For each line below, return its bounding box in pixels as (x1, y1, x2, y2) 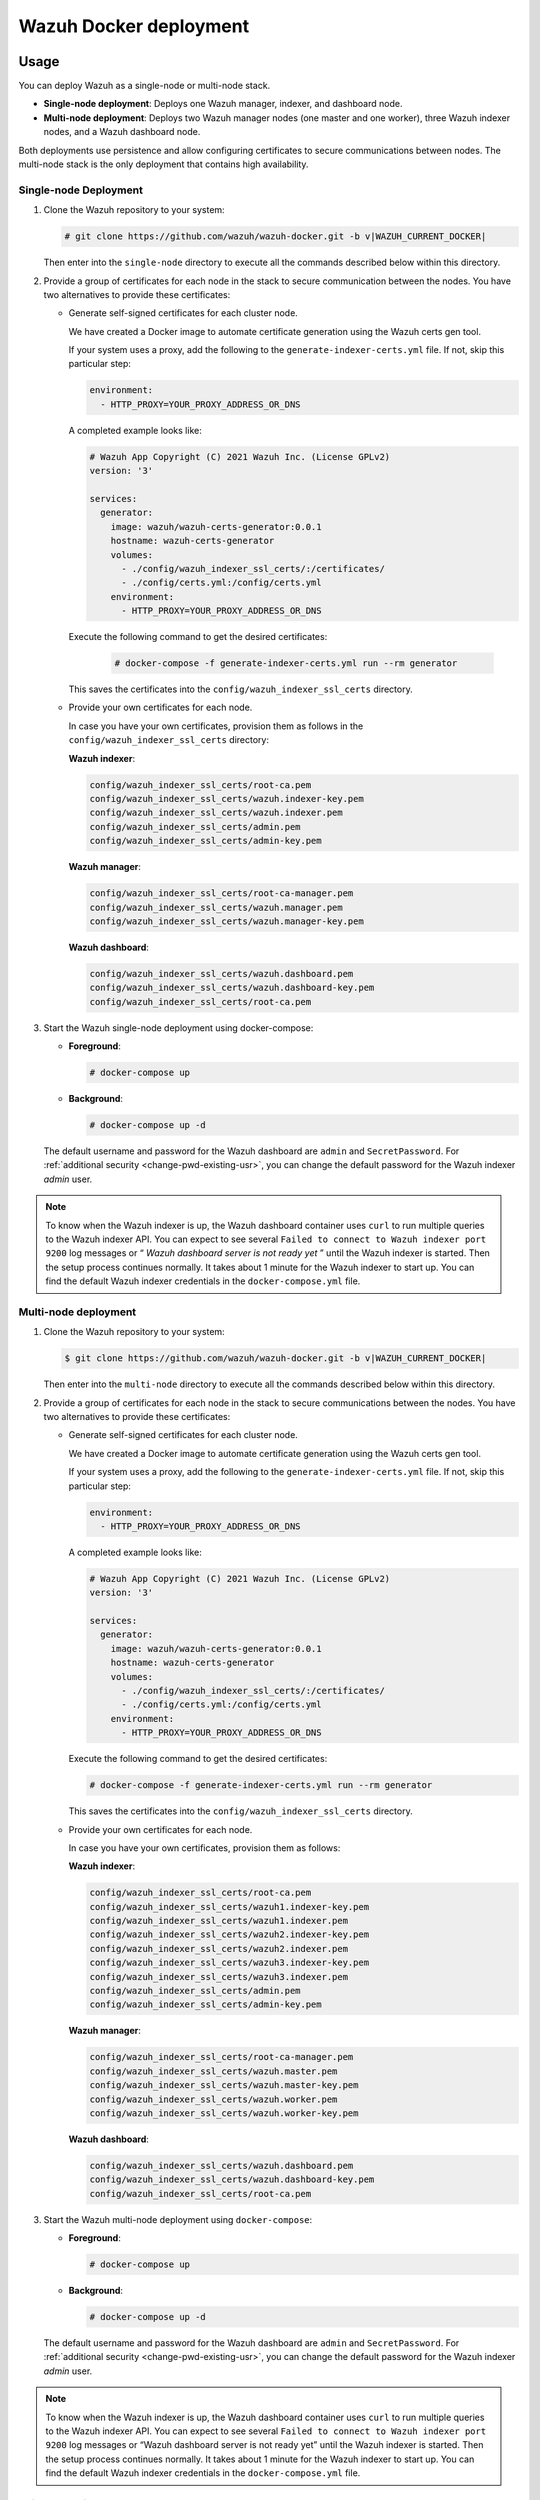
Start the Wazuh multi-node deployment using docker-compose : (43, 2213, 313, 2225)
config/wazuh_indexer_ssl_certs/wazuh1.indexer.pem (89, 1915, 349, 1927)
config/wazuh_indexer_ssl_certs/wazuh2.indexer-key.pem (89, 1929, 370, 1940)
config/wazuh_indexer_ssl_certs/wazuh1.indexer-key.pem (89, 1901, 370, 1912)
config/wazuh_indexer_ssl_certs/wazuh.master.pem (89, 2065, 338, 2077)
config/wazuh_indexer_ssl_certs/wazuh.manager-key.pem (89, 915, 364, 927)
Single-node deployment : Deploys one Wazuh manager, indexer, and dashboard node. (43, 98, 403, 110)
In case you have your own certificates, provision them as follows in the (68, 720, 364, 732)
